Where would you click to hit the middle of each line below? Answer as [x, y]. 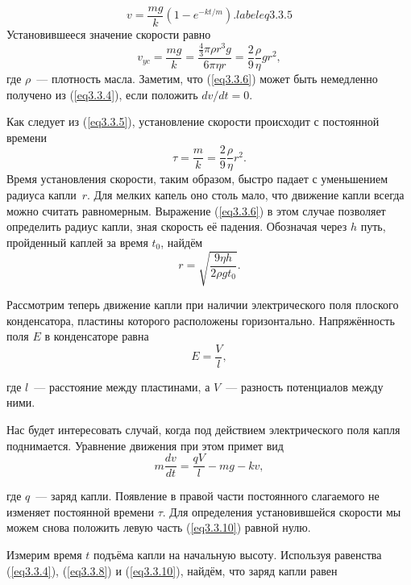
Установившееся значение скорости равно [109, 34]
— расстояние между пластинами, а [122, 386]
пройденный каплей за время [77, 242]
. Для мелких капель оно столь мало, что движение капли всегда [246, 195]
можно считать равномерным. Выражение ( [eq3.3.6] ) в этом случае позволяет [196, 210]
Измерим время [44, 555]
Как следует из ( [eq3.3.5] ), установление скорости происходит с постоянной [193, 121]
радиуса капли [42, 195]
